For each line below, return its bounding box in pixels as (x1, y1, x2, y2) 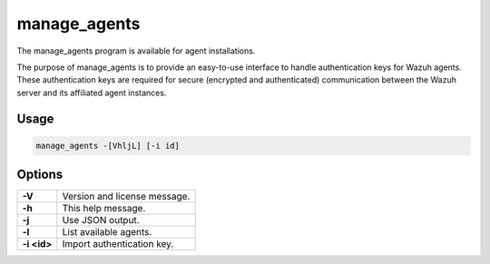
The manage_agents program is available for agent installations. (16, 45, 256, 56)
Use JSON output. (62, 214, 140, 227)
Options (16, 167, 64, 182)
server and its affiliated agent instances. (16, 87, 167, 98)
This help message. (62, 202, 146, 215)
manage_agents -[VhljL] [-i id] (35, 141, 181, 151)
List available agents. (62, 226, 152, 239)
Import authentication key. (62, 238, 174, 250)
